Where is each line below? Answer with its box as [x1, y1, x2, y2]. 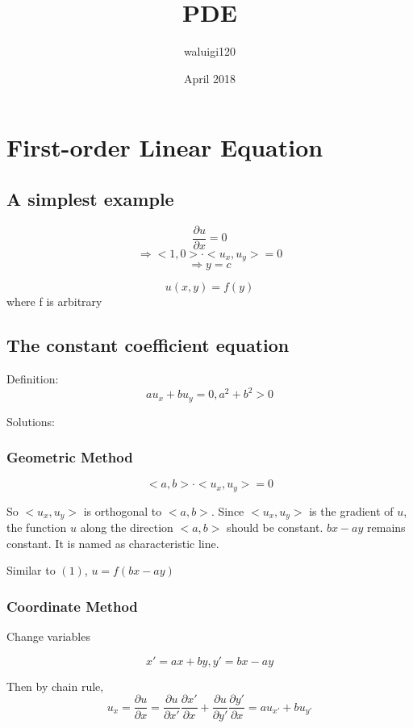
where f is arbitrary [6, 293, 102, 310]
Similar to [6, 562, 56, 579]
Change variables [6, 628, 90, 645]
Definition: [6, 370, 59, 387]
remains [367, 519, 406, 536]
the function [6, 519, 67, 536]
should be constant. [227, 519, 323, 536]
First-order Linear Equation [6, 131, 323, 164]
